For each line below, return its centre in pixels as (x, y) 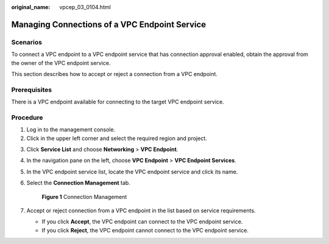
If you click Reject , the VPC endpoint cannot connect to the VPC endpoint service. (145, 230)
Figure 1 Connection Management (84, 197)
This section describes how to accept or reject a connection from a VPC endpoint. (114, 74)
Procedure (27, 117)
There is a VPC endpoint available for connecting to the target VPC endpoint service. (118, 102)
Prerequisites (31, 89)
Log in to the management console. (71, 130)
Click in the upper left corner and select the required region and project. (117, 138)
